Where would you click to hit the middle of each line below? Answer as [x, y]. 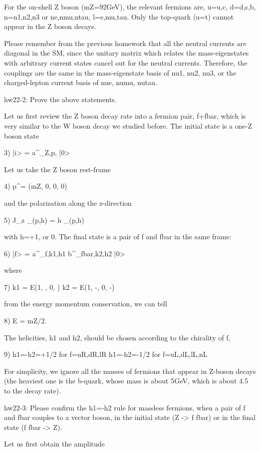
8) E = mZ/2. [25, 321]
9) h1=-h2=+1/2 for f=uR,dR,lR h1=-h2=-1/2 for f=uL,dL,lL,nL [106, 354]
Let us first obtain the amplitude [55, 444]
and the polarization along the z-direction [68, 202]
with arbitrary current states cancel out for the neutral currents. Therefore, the [126, 62]
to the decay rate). [33, 391]
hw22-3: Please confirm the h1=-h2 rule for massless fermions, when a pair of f [125, 407]
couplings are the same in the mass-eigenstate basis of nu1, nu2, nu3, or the [120, 72]
